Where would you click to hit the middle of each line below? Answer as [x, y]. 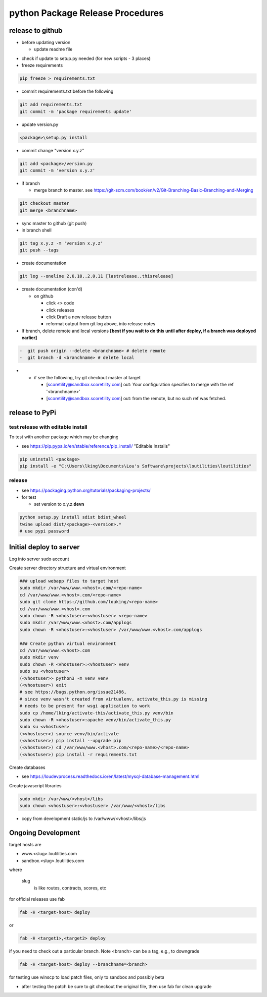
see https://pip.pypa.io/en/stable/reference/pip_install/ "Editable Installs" [96, 446]
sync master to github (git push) [54, 223]
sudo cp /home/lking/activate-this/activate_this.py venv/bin [96, 713]
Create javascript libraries [35, 785]
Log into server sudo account [39, 559]
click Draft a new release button [79, 317]
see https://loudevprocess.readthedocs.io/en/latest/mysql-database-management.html [111, 776]
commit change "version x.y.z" [53, 150]
